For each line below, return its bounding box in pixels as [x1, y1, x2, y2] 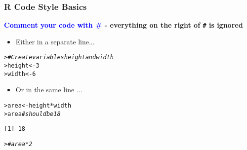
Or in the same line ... [15, 84, 82, 95]
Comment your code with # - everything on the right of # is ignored [4, 20, 243, 30]
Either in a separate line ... [15, 36, 95, 46]
